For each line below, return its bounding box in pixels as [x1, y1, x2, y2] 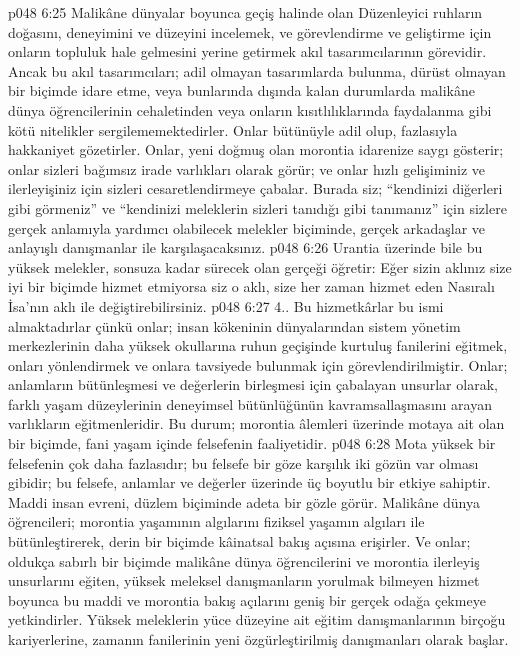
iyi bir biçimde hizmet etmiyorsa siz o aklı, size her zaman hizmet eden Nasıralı [8, 276, 495, 297]
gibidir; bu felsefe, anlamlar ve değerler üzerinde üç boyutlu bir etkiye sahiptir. [8, 472, 491, 493]
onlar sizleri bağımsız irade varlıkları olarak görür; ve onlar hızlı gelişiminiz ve [8, 158, 485, 179]
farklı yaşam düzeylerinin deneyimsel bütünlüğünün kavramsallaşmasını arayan [8, 393, 492, 414]
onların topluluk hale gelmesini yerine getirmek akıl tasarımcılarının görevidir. [8, 41, 487, 62]
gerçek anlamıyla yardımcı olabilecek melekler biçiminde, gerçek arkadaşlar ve [8, 217, 486, 238]
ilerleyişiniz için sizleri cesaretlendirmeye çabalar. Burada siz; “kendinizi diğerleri [8, 178, 503, 199]
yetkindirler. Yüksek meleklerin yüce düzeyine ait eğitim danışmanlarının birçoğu [8, 609, 506, 630]
